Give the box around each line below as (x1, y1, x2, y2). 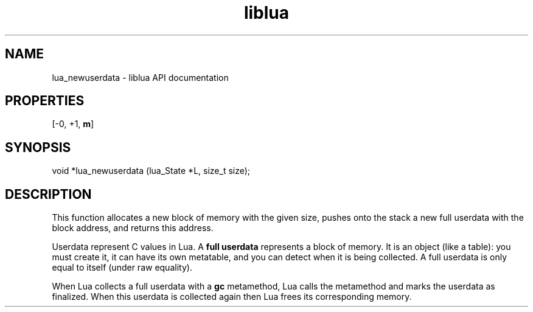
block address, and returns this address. (52, 223, 214, 234)
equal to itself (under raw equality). (52, 262, 192, 273)
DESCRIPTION (5, 186, 92, 202)
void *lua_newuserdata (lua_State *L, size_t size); (52, 165, 251, 176)
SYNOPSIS (5, 139, 71, 155)
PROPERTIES (5, 93, 85, 109)
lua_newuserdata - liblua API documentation (52, 72, 229, 83)
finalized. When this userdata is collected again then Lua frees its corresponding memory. (52, 291, 412, 302)
